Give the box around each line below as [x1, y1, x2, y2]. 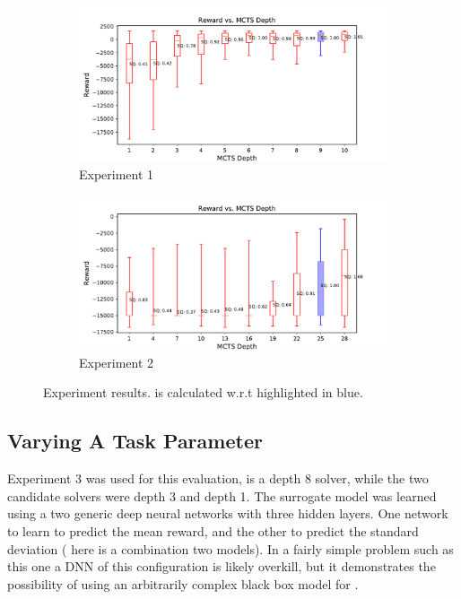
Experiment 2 [79, 352, 154, 371]
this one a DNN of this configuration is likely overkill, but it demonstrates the [7, 557, 436, 576]
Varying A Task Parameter [7, 427, 263, 455]
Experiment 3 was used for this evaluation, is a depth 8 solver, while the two [7, 469, 429, 488]
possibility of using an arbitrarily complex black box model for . [7, 574, 359, 593]
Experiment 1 [79, 164, 154, 183]
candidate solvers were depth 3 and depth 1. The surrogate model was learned [7, 486, 437, 505]
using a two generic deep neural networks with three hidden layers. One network [7, 504, 448, 523]
